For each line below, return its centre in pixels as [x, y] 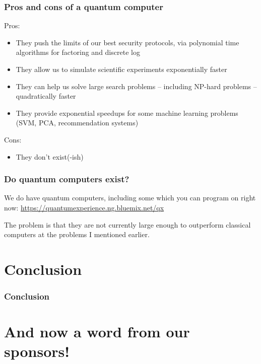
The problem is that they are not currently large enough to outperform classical [127, 224]
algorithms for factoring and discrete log [78, 52]
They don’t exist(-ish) [50, 156]
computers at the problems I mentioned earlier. [77, 234]
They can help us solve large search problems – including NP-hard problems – [136, 86]
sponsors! [37, 351]
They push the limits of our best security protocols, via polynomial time [127, 42]
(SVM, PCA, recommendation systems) [77, 123]
